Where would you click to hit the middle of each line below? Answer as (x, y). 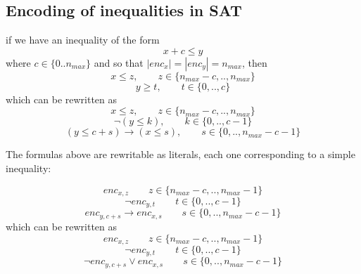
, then (254, 62)
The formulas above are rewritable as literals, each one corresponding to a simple (180, 154)
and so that (119, 62)
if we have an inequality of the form (83, 40)
